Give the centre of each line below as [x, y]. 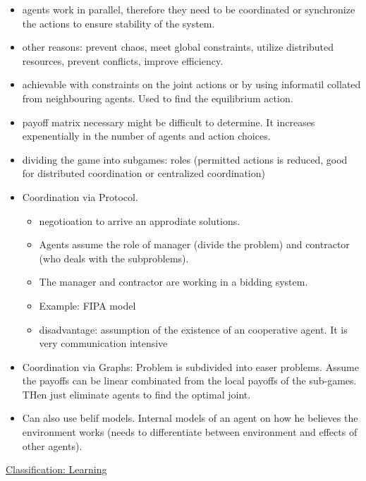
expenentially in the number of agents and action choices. [146, 136]
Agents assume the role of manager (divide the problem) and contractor [194, 244]
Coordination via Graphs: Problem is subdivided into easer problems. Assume [190, 366]
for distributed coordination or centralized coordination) [144, 173]
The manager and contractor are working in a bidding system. [173, 282]
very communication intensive [103, 343]
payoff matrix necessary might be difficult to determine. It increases [169, 122]
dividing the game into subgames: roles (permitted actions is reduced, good [185, 159]
